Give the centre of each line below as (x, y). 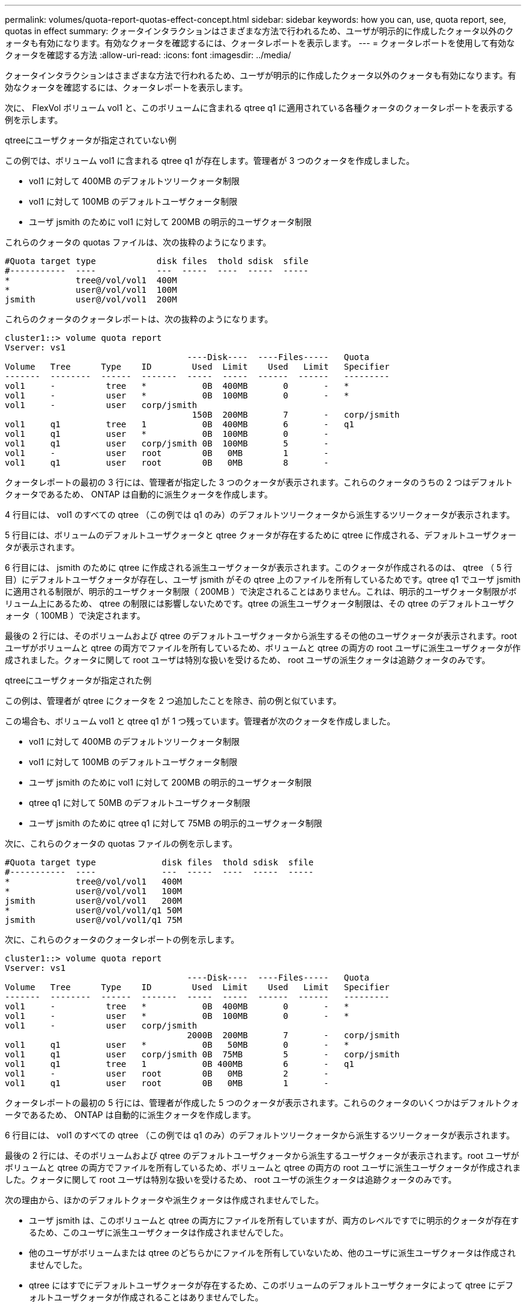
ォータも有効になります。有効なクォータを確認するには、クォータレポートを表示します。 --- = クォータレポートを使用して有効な (260, 43)
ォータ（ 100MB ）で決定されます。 (75, 615)
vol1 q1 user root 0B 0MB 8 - (167, 463)
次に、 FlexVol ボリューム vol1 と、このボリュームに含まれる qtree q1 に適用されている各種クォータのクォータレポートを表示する (259, 108)
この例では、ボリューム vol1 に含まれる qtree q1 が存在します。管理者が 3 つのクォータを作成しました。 (210, 161)
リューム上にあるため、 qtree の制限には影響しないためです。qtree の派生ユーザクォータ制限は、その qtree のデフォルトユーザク (260, 603)
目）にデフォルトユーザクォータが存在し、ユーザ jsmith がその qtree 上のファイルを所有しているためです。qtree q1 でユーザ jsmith (263, 579)
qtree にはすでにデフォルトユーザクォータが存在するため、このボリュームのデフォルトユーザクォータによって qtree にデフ (271, 1285)
